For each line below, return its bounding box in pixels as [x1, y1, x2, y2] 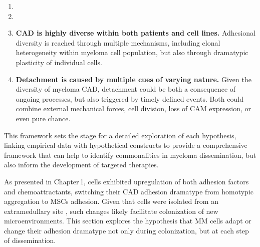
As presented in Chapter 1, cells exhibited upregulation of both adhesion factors [4, 176, 249, 186]
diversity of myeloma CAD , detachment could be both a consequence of [16, 84, 236, 94]
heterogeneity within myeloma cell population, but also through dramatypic [16, 47, 248, 58]
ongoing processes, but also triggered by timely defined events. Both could [16, 93, 243, 104]
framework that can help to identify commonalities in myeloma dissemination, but [4, 149, 256, 160]
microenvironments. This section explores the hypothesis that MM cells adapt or [4, 215, 251, 226]
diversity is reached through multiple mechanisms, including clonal [16, 37, 220, 48]
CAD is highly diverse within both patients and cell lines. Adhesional [16, 28, 255, 38]
